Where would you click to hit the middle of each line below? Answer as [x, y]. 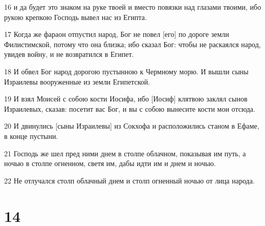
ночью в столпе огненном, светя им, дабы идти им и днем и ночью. [110, 163]
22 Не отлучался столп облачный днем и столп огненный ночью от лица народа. [129, 180]
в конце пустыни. [31, 136]
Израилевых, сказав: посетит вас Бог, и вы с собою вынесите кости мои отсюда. [130, 108]
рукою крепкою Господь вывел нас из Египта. [75, 17]
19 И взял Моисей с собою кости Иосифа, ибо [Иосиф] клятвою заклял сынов [126, 99]
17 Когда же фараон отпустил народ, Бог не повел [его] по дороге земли [117, 34]
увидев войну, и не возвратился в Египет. [69, 54]
